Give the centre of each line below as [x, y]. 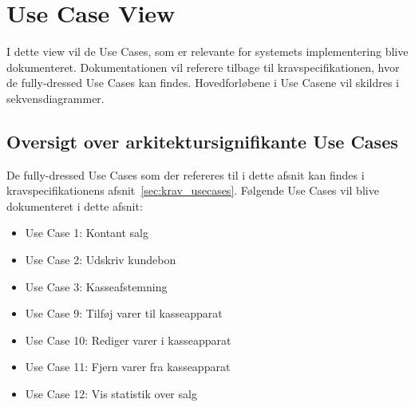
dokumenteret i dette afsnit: [75, 205]
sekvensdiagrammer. [55, 98]
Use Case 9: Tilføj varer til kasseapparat [124, 313]
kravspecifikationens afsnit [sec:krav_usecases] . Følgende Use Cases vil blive [193, 190]
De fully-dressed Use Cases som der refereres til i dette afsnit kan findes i [186, 174]
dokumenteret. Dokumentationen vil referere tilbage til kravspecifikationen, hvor [203, 67]
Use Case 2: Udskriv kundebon [101, 260]
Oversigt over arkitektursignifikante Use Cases [202, 141]
